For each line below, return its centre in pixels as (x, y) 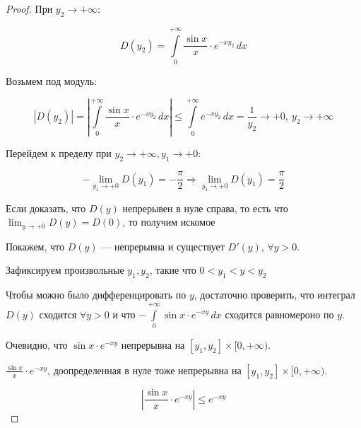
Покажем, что (35, 246)
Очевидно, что (37, 344)
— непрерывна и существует (163, 246)
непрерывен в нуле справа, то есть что (205, 208)
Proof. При (29, 8)
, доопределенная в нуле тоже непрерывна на (144, 370)
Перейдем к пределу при (59, 153)
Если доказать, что (46, 208)
